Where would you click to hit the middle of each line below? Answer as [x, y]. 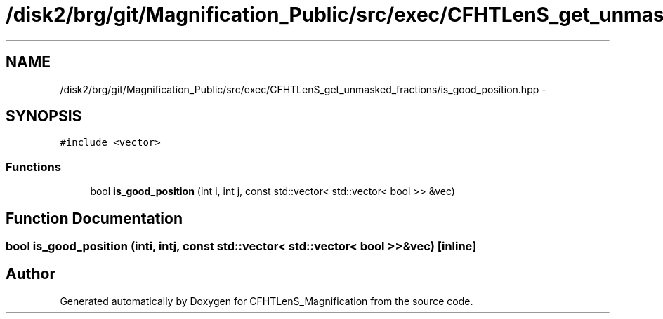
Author [31, 274]
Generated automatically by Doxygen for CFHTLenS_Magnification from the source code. [267, 301]
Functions [33, 167]
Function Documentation [94, 218]
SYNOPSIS [44, 116]
